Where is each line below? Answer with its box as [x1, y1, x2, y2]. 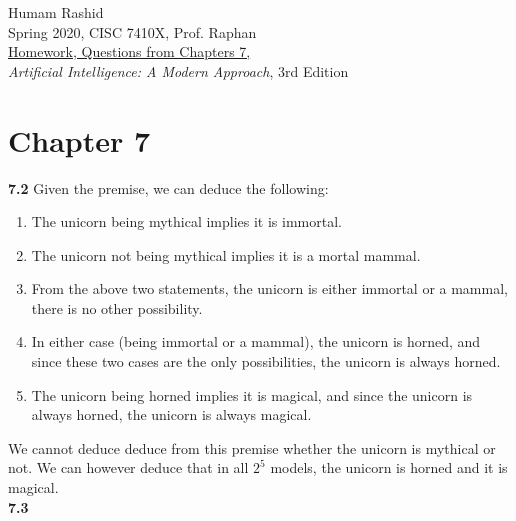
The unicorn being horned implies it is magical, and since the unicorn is [31, 384, 473, 405]
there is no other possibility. [31, 297, 203, 318]
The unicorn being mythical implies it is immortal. [31, 211, 342, 232]
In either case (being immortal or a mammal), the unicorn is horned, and [31, 331, 481, 352]
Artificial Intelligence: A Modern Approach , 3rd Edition [8, 60, 349, 81]
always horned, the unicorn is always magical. [31, 404, 312, 425]
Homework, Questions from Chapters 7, [8, 41, 251, 62]
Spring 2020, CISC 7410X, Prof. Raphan [8, 21, 257, 42]
